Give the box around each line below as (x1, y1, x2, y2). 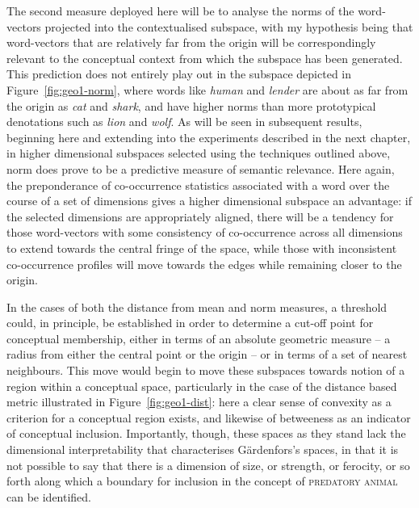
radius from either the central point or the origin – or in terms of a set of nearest (6, 346, 408, 363)
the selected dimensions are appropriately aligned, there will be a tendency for (6, 208, 394, 225)
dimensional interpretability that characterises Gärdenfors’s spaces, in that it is (6, 441, 399, 458)
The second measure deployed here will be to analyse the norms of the (6, 2, 354, 19)
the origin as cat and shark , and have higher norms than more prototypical (6, 97, 376, 114)
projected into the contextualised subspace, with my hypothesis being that (44, 18, 413, 35)
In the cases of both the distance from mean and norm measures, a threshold (6, 298, 388, 315)
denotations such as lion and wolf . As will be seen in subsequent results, (6, 113, 362, 130)
